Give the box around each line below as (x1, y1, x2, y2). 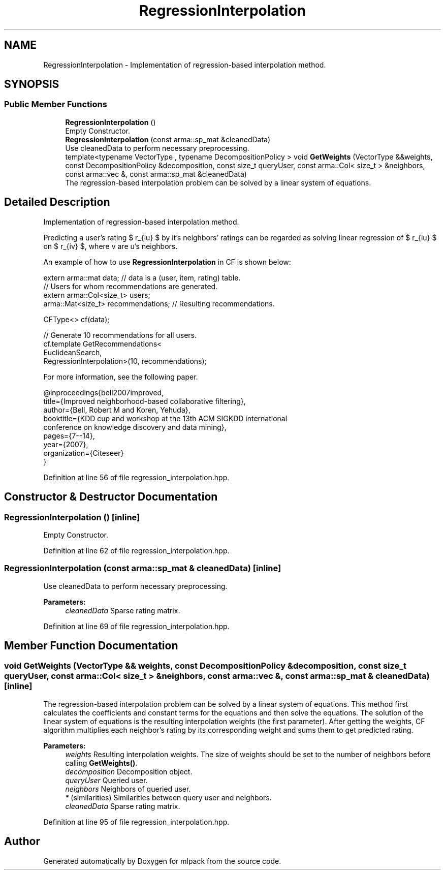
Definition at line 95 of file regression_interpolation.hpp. (43, 817, 230, 826)
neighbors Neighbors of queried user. (65, 784, 191, 793)
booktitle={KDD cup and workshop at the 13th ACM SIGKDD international (43, 414, 288, 423)
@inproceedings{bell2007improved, (43, 388, 164, 397)
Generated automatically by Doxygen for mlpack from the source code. (43, 856, 281, 865)
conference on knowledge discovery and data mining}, (43, 422, 227, 431)
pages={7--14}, (43, 431, 95, 440)
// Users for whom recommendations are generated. (43, 282, 218, 291)
